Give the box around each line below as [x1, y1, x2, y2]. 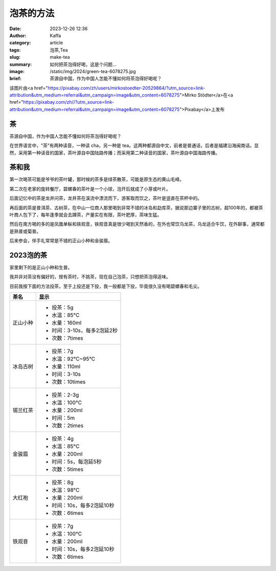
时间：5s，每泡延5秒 [52, 458, 102, 465]
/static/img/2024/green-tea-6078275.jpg [50, 68, 136, 74]
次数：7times [52, 335, 84, 342]
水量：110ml [52, 363, 81, 370]
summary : [9, 61, 32, 67]
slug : [9, 54, 20, 60]
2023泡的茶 [9, 251, 48, 259]
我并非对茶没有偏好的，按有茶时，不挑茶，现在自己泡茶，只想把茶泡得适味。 [9, 274, 171, 280]
